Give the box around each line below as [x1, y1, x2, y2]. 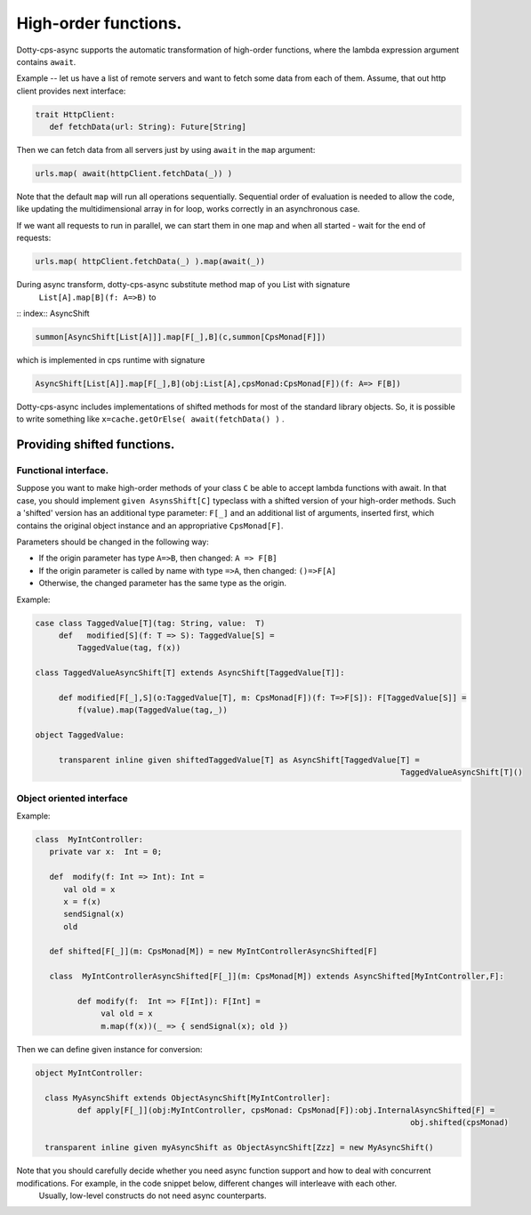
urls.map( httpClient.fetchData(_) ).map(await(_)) [35, 256, 266, 267]
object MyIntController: [35, 1067, 144, 1078]
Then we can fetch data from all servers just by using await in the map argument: [16, 145, 316, 156]
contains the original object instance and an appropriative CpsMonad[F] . [16, 520, 284, 531]
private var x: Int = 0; [49, 847, 163, 857]
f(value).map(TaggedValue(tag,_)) [76, 705, 229, 715]
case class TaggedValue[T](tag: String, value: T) [35, 618, 266, 628]
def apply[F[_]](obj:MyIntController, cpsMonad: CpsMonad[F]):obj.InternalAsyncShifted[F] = [76, 1105, 495, 1115]
